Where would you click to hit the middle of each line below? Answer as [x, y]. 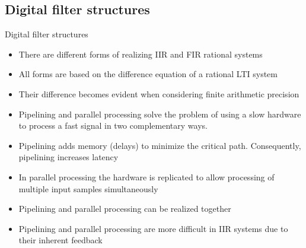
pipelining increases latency [68, 157]
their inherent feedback [60, 240]
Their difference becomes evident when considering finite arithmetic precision [159, 93]
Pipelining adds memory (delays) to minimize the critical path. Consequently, [160, 145]
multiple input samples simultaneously [88, 188]
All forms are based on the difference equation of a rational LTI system [148, 74]
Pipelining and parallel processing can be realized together [125, 209]
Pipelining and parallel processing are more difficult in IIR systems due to [153, 228]
